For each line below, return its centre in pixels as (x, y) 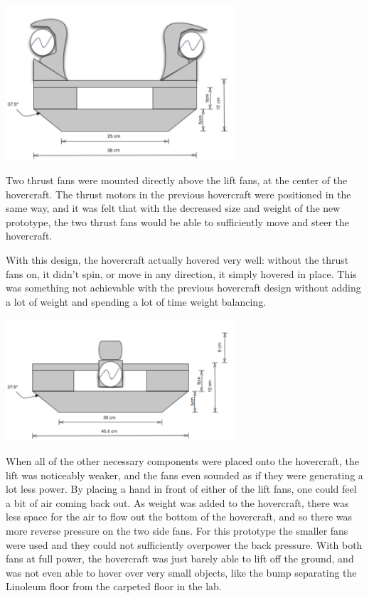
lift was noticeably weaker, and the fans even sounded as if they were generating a (184, 475)
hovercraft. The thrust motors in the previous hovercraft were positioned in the (178, 194)
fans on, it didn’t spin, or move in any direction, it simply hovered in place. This (181, 273)
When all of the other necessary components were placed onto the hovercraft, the (182, 460)
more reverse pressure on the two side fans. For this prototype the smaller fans (177, 530)
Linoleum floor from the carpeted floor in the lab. (114, 586)
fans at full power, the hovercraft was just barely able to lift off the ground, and (180, 559)
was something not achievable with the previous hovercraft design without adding (183, 288)
